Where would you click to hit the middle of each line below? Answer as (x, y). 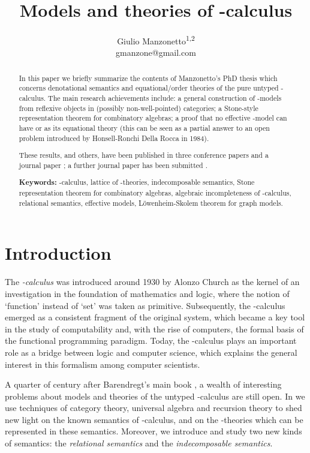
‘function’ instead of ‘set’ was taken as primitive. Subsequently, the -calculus (145, 305)
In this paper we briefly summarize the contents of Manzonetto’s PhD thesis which (148, 78)
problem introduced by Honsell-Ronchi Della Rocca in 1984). (114, 138)
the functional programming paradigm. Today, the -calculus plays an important (151, 340)
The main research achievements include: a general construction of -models (165, 98)
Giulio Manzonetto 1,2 (156, 40)
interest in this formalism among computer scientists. (103, 364)
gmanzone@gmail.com (156, 52)
